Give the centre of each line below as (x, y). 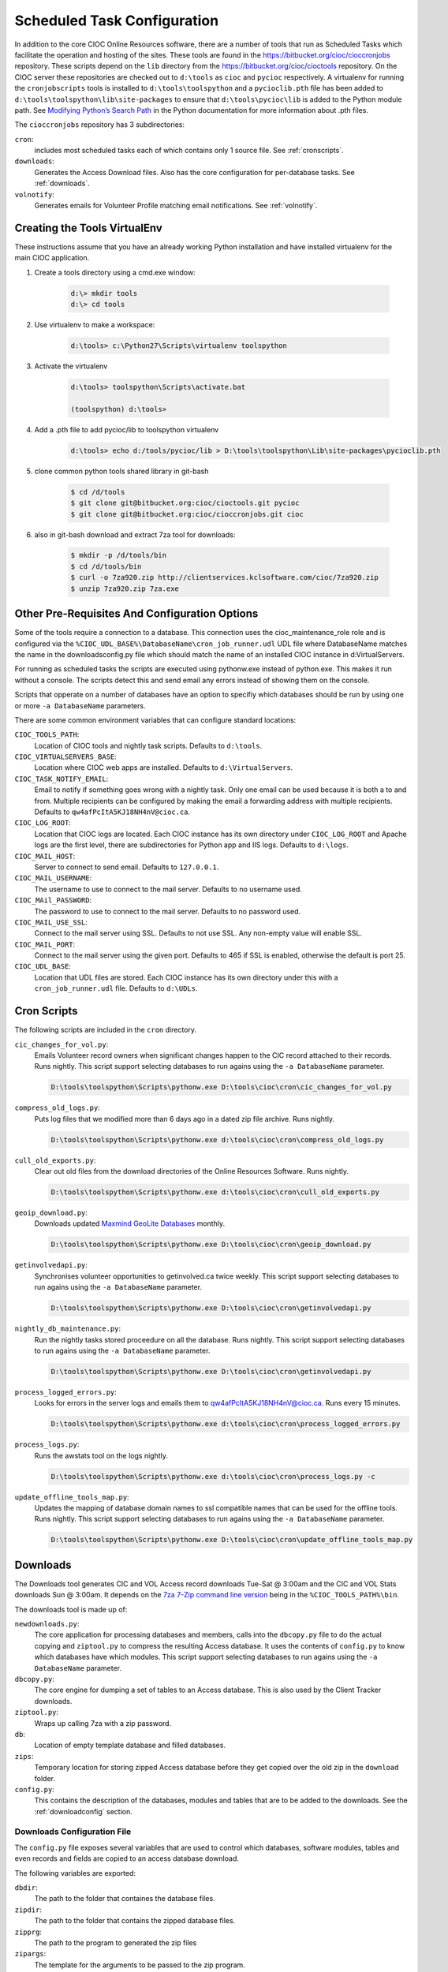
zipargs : (30, 1954)
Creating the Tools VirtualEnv (89, 228)
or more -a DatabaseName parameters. (80, 705)
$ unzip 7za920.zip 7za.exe (125, 588)
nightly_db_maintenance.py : (68, 1328)
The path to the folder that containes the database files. (125, 1899)
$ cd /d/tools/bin (106, 566)
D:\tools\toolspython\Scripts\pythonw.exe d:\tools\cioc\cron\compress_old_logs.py (217, 1139)
